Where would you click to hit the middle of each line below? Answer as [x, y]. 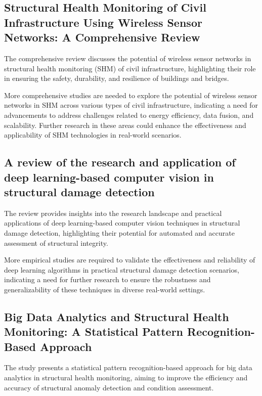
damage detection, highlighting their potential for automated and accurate [119, 232]
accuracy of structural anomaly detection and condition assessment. [109, 387]
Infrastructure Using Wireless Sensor [103, 22]
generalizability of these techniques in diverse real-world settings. [105, 289]
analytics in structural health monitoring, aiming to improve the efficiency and [126, 378]
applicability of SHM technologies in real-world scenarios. [93, 135]
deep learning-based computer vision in [109, 177]
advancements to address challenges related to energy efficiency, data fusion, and [129, 115]
